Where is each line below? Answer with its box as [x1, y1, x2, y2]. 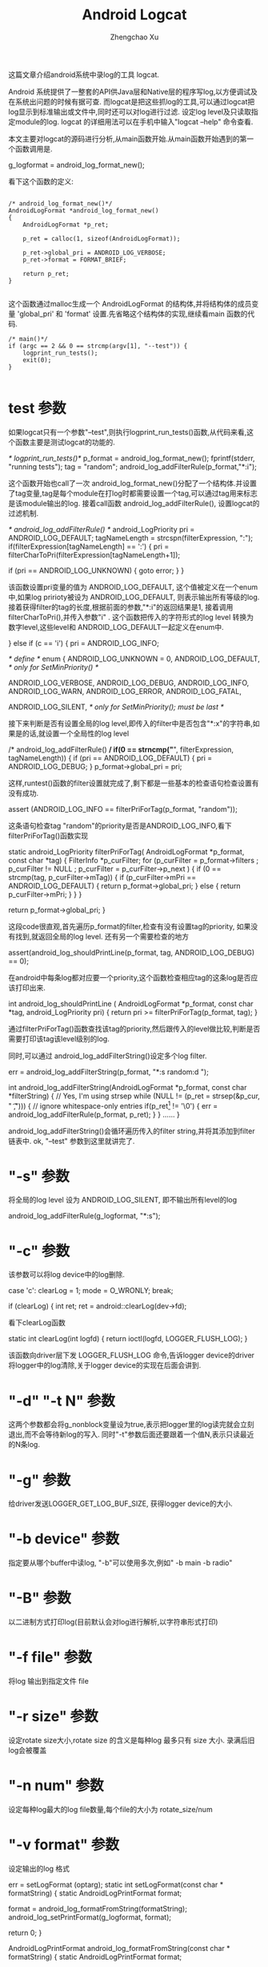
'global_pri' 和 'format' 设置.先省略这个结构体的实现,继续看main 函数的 [17, 309, 248, 318]
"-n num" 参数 [8, 1777, 104, 1795]
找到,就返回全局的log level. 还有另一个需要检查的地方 [14, 931, 190, 941]
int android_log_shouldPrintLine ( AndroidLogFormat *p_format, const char [8, 999, 254, 1008]
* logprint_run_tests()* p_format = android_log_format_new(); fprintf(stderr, [8, 453, 255, 463]
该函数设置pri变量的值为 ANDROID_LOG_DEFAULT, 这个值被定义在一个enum [8, 582, 258, 591]
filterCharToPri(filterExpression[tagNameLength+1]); [8, 550, 181, 559]
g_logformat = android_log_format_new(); [8, 160, 146, 169]
